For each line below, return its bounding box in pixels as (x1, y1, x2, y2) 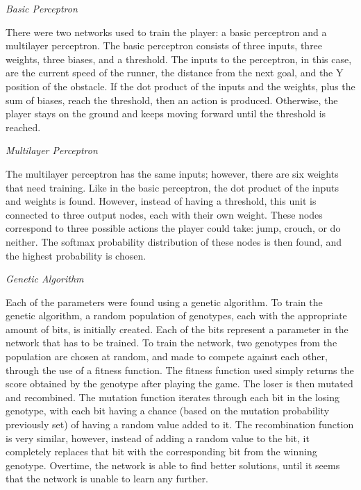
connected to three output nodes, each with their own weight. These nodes (6, 207, 323, 221)
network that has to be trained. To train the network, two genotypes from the (6, 335, 337, 350)
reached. (6, 119, 41, 134)
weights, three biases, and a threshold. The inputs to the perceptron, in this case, (6, 51, 352, 66)
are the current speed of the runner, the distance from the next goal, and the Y (6, 65, 344, 80)
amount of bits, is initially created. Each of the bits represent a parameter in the (6, 321, 349, 336)
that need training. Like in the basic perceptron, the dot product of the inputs (6, 180, 339, 194)
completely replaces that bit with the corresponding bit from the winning (6, 444, 317, 459)
